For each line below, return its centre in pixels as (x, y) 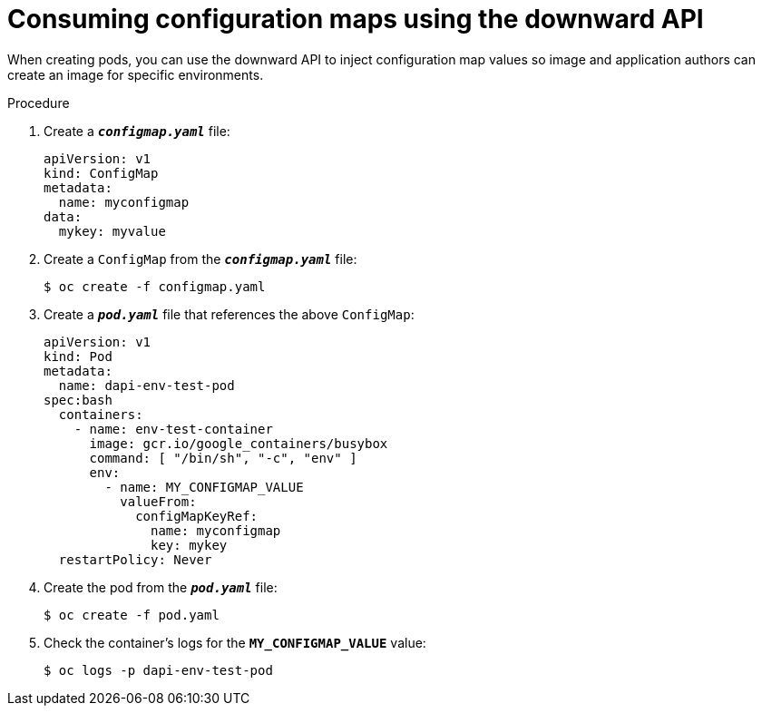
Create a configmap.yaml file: (137, 131)
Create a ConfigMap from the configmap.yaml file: (200, 259)
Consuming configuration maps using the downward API (356, 19)
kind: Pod (78, 356)
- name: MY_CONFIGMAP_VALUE (204, 487)
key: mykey (189, 545)
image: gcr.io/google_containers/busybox (239, 443)
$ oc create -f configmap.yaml (155, 286)
